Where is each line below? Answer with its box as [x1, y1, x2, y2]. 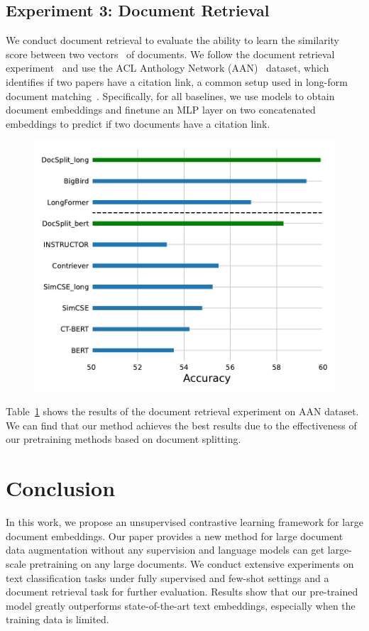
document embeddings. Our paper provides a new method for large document [6, 528, 343, 543]
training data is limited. [6, 612, 109, 627]
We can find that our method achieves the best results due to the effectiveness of [6, 417, 357, 432]
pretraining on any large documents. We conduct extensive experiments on [29, 556, 354, 571]
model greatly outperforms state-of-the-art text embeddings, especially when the [6, 598, 356, 613]
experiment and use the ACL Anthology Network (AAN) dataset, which [6, 60, 329, 75]
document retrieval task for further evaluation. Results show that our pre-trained [6, 584, 358, 599]
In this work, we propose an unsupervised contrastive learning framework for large [6, 515, 363, 530]
